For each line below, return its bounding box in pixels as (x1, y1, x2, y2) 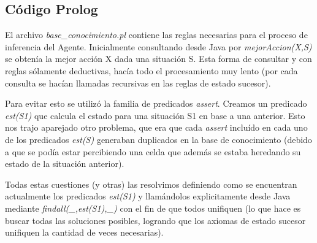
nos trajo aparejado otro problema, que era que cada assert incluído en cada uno (5, 121, 308, 134)
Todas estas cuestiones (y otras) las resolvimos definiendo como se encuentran (5, 177, 297, 190)
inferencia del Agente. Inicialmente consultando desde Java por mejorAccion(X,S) (5, 40, 312, 53)
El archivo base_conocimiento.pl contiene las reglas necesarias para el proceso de (5, 28, 308, 41)
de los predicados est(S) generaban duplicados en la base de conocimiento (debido (5, 133, 312, 145)
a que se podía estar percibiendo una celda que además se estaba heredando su (5, 145, 301, 158)
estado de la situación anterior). (5, 157, 124, 170)
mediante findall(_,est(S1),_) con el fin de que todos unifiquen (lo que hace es (5, 201, 301, 214)
